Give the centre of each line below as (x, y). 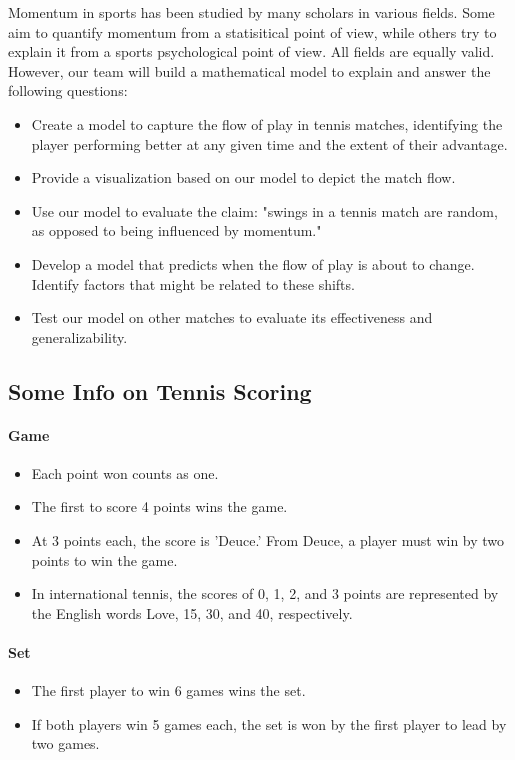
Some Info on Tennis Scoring (160, 390)
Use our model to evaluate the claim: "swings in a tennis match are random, (264, 210)
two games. (65, 743)
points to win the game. (104, 559)
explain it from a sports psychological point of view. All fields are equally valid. (251, 51)
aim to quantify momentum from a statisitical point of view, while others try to (252, 31)
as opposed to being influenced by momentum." (176, 230)
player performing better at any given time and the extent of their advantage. (269, 143)
